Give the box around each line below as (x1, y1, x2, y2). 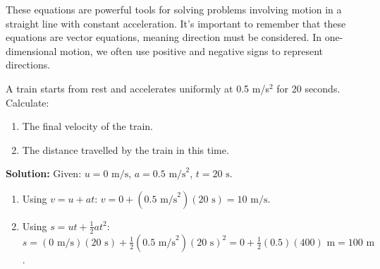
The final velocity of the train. (22, 119, 153, 133)
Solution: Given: (6, 166, 82, 181)
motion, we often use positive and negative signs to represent (60, 43, 324, 58)
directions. (6, 57, 51, 72)
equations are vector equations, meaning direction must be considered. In (6, 30, 322, 44)
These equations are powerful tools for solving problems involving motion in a (6, 2, 342, 16)
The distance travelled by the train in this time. (22, 142, 229, 157)
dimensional (6, 43, 57, 58)
